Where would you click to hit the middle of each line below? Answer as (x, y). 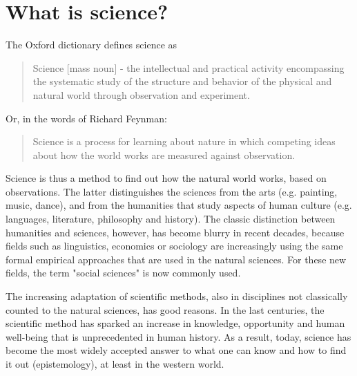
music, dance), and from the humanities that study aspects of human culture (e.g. (179, 205)
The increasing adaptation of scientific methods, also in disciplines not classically (177, 296)
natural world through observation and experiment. (141, 94)
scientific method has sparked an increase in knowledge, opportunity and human (175, 323)
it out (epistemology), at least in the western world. (115, 364)
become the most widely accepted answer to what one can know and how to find (176, 350)
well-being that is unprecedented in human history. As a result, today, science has (178, 336)
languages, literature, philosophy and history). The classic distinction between (171, 219)
